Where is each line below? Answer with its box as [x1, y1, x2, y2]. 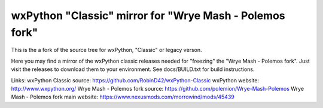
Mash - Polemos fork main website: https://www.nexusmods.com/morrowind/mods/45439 [11, 93, 234, 101]
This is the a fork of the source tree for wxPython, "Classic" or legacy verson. [11, 47, 202, 54]
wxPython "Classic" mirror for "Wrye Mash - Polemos [11, 9, 285, 22]
